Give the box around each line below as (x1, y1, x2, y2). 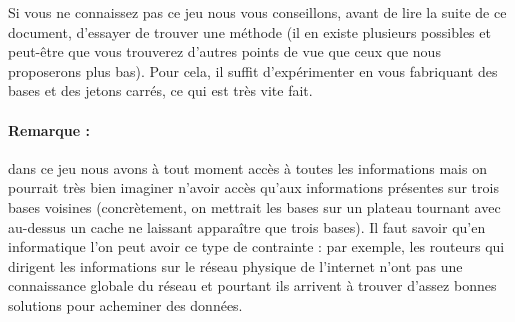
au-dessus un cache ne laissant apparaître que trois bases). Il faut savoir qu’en (8, 216, 486, 237)
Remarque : (8, 119, 90, 140)
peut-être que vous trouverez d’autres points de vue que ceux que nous (8, 41, 441, 62)
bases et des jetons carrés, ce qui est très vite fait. (8, 80, 313, 101)
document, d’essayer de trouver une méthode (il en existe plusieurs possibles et (8, 21, 491, 42)
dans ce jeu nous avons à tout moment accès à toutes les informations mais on (8, 157, 487, 178)
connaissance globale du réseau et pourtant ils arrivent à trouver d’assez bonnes (8, 275, 497, 296)
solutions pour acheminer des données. (8, 294, 243, 315)
